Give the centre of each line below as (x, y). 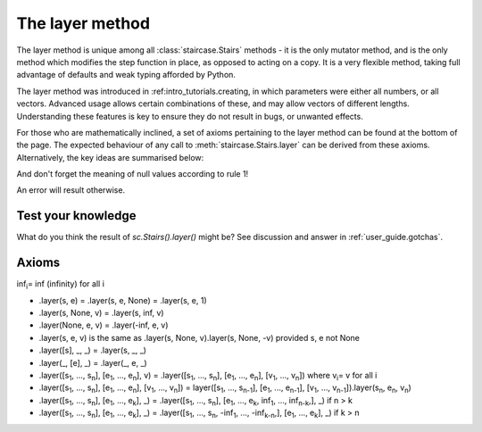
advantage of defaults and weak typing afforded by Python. (126, 75)
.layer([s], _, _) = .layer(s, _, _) (93, 350)
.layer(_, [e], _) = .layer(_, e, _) (93, 362)
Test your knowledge (76, 216)
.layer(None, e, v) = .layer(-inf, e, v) (104, 325)
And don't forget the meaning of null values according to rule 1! (133, 174)
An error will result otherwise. (71, 190)
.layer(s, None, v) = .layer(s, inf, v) (101, 313)
